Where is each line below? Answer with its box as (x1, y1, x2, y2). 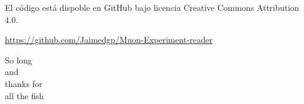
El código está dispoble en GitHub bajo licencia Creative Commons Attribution (5, 1, 299, 13)
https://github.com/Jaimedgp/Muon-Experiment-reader (5, 33, 213, 46)
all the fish (5, 89, 44, 102)
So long (5, 53, 33, 66)
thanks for (5, 77, 43, 89)
